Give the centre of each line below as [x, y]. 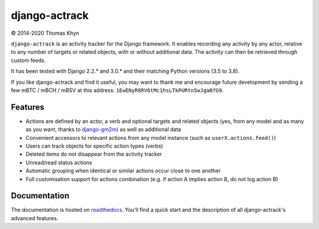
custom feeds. [28, 60]
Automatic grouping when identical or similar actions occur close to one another [123, 171]
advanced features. [35, 218]
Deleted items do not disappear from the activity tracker [94, 154]
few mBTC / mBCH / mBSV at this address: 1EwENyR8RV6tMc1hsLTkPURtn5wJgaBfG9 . [117, 90]
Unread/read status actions [59, 162]
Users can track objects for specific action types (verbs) [95, 146]
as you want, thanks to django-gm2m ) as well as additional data [103, 129]
